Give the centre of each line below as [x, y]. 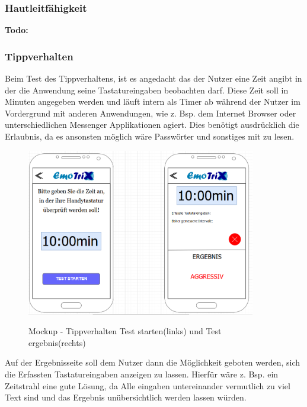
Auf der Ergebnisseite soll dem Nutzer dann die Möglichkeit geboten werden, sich [153, 362]
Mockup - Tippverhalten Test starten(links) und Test [125, 331]
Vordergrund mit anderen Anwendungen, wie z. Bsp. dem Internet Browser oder [151, 113]
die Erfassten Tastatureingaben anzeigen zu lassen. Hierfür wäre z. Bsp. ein [142, 374]
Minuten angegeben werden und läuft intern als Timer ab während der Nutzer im [153, 101]
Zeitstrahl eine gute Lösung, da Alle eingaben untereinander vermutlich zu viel [148, 385]
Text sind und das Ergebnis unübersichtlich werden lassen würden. [126, 397]
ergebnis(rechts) [57, 342]
